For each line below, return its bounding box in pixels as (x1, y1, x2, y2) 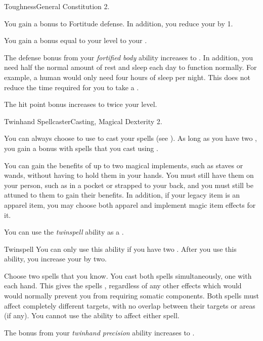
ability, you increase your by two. (4, 253, 107, 264)
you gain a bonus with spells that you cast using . (4, 142, 158, 153)
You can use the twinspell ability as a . (4, 226, 124, 237)
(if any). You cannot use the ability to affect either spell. (4, 310, 180, 321)
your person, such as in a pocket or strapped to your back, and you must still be (4, 179, 253, 190)
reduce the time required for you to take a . (4, 82, 139, 92)
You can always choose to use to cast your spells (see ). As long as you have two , (4, 133, 257, 143)
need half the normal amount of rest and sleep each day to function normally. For (4, 62, 257, 72)
